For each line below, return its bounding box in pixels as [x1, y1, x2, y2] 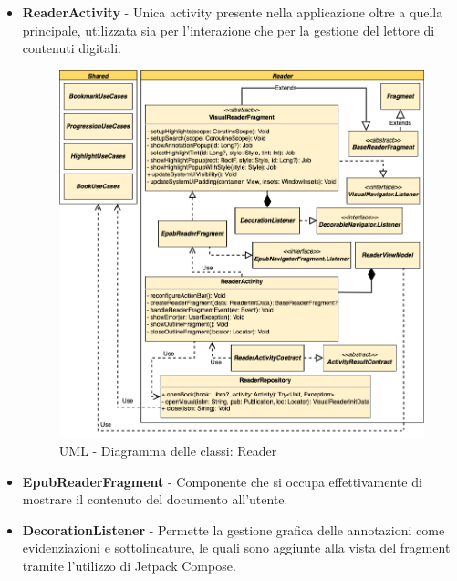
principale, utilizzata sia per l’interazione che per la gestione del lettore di [22, 20, 435, 39]
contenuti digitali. [22, 38, 121, 58]
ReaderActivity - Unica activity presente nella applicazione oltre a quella [22, 3, 443, 21]
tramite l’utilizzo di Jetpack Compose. [22, 555, 236, 575]
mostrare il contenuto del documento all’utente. [22, 490, 288, 509]
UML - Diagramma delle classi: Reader [58, 440, 277, 460]
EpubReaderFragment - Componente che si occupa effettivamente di [22, 471, 422, 491]
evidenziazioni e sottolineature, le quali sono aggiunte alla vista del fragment [22, 538, 451, 557]
